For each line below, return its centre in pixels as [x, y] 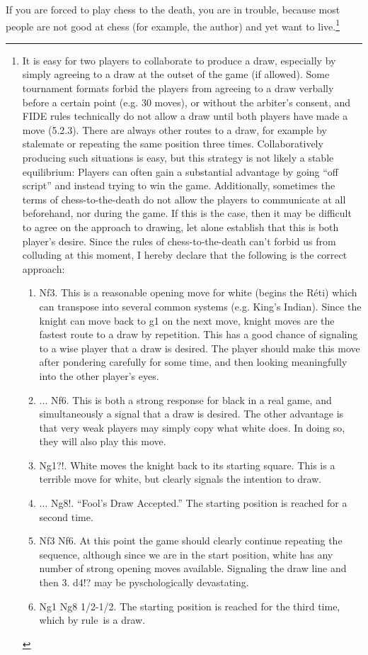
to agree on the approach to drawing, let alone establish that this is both [180, 226]
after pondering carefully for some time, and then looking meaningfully [193, 362]
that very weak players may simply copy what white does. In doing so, [192, 427]
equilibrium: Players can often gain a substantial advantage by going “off [180, 171]
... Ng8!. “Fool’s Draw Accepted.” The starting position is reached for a [193, 503]
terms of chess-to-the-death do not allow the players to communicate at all [184, 199]
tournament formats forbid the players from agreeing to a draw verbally [178, 88]
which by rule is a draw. [92, 620]
